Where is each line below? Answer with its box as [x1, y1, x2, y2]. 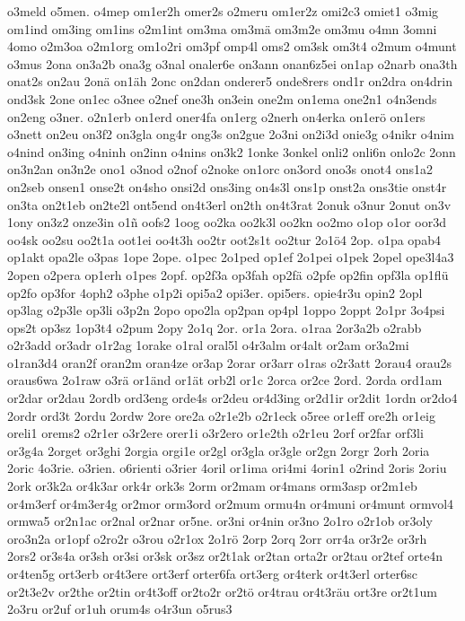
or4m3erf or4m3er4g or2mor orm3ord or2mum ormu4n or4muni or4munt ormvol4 [7, 494, 454, 512]
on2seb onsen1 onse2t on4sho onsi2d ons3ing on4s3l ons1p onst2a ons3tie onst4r [7, 177, 447, 196]
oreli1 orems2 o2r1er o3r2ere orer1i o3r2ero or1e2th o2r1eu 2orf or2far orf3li [7, 424, 424, 442]
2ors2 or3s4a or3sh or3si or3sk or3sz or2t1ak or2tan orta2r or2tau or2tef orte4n [7, 547, 443, 565]
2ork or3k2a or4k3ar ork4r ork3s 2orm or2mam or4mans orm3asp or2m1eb [7, 477, 417, 495]
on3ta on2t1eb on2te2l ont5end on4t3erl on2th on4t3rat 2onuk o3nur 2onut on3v [7, 195, 452, 214]
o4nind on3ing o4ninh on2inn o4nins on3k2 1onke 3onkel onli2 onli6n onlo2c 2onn [7, 142, 456, 161]
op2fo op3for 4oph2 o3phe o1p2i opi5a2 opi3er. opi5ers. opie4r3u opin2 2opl [7, 283, 423, 302]
